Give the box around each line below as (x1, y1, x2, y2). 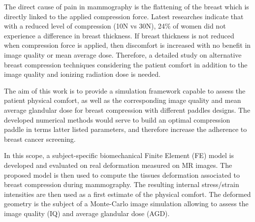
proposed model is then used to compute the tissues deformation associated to (4, 169, 240, 180)
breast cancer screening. (4, 133, 76, 144)
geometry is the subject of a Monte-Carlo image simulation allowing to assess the (4, 198, 249, 209)
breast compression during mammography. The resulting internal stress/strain (4, 179, 239, 190)
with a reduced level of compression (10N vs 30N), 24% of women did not (4, 21, 226, 31)
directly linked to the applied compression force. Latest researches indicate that (4, 11, 244, 21)
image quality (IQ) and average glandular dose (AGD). (4, 208, 170, 218)
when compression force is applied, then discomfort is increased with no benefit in (4, 40, 251, 50)
